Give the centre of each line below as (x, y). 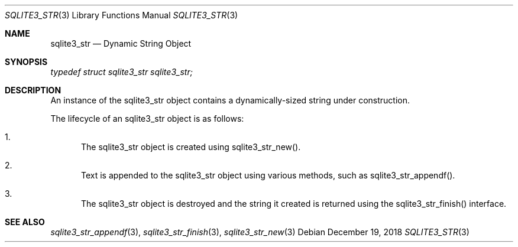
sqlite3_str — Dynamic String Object (121, 43)
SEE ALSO (25, 222)
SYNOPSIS (26, 62)
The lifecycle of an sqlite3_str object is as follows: (147, 118)
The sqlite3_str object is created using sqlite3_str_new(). (191, 147)
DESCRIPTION (33, 90)
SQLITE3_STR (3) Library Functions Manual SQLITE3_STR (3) (122, 15)
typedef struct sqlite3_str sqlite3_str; (122, 72)
